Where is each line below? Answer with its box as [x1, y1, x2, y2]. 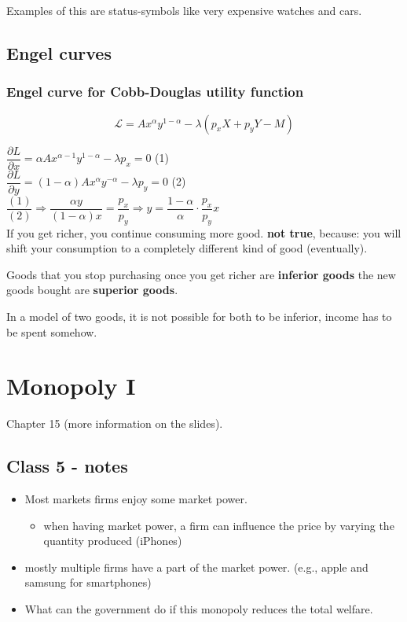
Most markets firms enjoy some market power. [24, 491, 247, 507]
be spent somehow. [6, 323, 97, 340]
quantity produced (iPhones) [43, 532, 182, 549]
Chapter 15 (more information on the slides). [6, 415, 223, 432]
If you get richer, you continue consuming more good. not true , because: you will [6, 224, 401, 241]
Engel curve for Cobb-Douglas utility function [6, 82, 304, 101]
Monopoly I [6, 370, 136, 402]
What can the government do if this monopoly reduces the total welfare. [24, 601, 373, 617]
